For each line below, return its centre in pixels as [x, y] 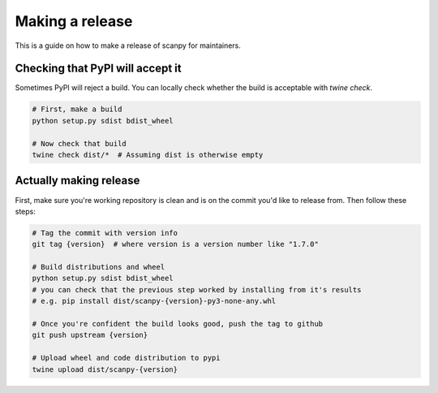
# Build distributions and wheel [99, 267]
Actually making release [77, 181]
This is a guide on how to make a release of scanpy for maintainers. [128, 45]
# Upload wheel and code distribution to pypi [126, 358]
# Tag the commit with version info [105, 233]
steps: [25, 211]
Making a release [74, 21]
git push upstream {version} [90, 335]
